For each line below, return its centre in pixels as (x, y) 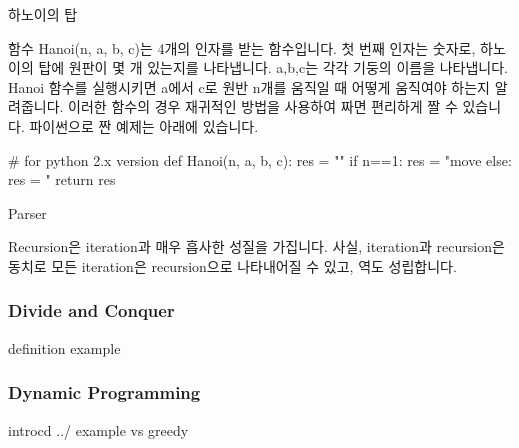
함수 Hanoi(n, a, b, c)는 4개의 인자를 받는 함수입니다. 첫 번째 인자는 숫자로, (242, 47)
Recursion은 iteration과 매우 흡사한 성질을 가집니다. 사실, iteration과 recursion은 (256, 246)
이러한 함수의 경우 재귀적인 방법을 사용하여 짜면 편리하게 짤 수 (263, 106)
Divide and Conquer (91, 310)
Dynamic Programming (104, 392)
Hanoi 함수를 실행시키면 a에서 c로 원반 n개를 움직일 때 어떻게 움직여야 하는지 (249, 86)
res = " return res (62, 179)
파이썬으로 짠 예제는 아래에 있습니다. (144, 125)
